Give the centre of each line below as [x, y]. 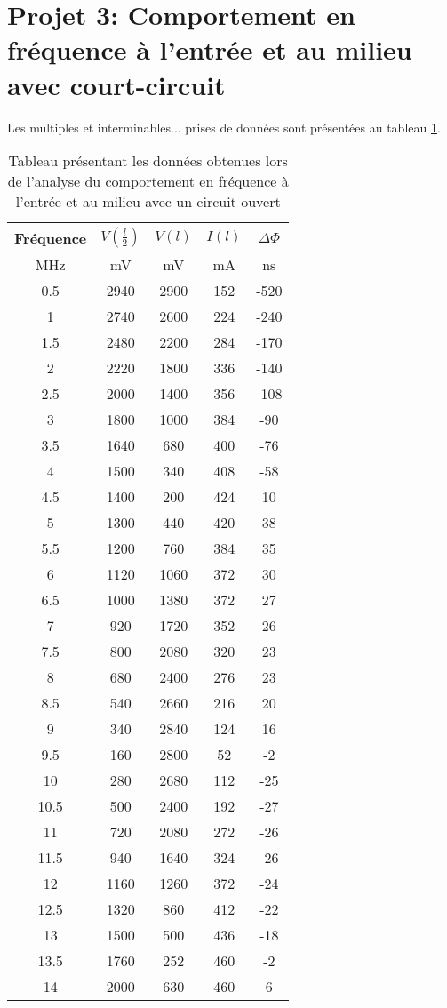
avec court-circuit [116, 84]
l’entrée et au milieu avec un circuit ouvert [148, 202]
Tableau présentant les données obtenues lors [148, 161]
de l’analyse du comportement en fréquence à [148, 181]
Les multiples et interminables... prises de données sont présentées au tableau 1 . [224, 127]
